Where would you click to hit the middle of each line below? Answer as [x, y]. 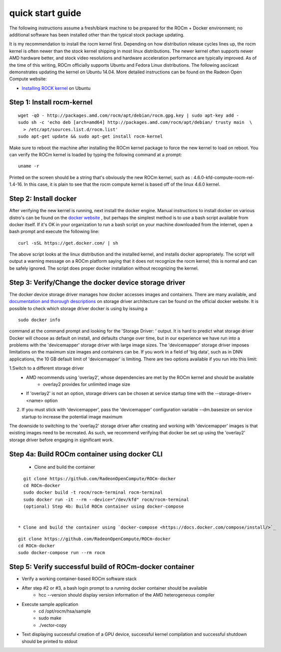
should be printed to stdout [50, 641]
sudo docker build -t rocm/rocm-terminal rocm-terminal [93, 492]
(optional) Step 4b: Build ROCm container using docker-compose [104, 506]
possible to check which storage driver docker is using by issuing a [78, 308]
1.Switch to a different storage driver [47, 368]
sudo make [50, 618]
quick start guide [45, 13]
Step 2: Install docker [43, 199]
